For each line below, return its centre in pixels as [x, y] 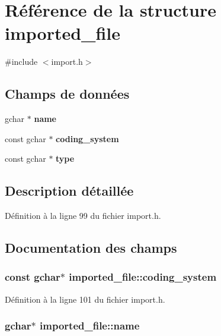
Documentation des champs [91, 248]
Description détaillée [69, 191]
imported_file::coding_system [143, 277]
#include [21, 62]
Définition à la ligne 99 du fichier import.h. [83, 216]
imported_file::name [90, 326]
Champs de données [67, 94]
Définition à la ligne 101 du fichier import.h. [85, 299]
